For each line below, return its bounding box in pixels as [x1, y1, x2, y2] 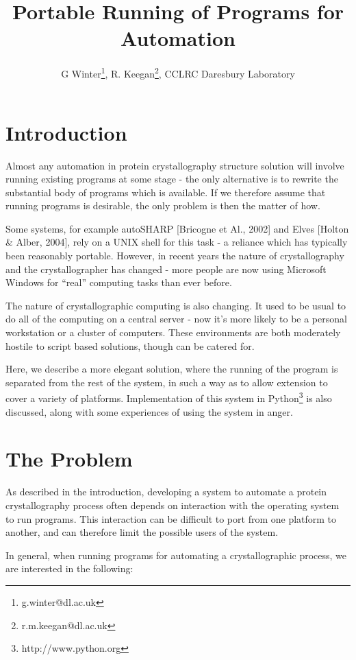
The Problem [5, 445, 133, 473]
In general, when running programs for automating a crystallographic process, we [5, 547, 347, 562]
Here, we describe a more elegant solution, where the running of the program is [5, 362, 338, 376]
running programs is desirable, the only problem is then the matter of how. [5, 198, 320, 213]
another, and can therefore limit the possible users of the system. [5, 525, 279, 539]
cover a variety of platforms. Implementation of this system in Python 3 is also [5, 389, 332, 405]
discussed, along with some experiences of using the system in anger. [5, 404, 293, 419]
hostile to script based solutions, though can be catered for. [5, 338, 255, 353]
